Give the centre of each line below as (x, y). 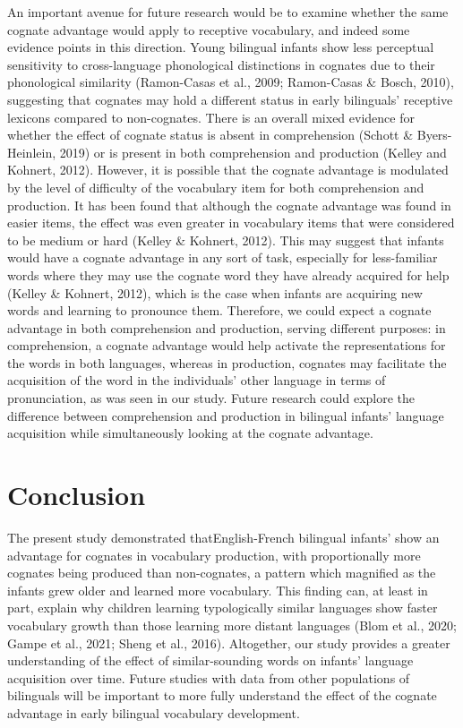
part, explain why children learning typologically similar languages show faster (223, 608)
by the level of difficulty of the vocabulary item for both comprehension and (216, 187)
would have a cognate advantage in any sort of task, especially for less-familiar (223, 257)
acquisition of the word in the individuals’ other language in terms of (197, 380)
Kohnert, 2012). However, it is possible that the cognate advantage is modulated (228, 170)
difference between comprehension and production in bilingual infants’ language (226, 415)
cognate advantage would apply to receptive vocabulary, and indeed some (209, 29)
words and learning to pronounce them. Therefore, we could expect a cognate (219, 310)
